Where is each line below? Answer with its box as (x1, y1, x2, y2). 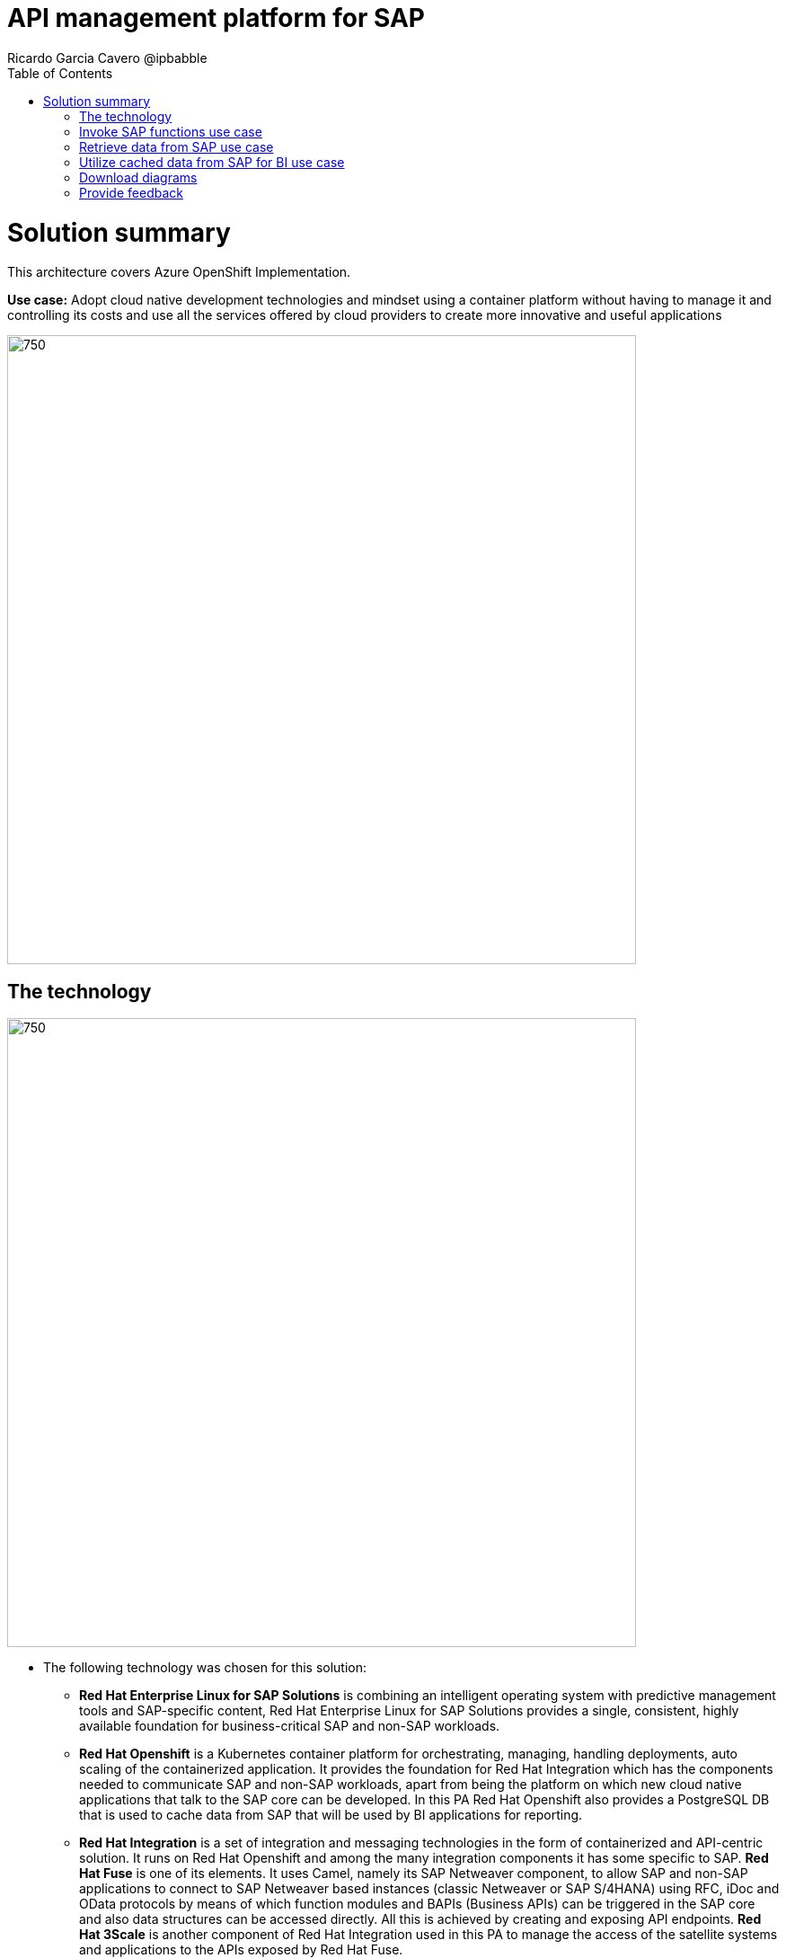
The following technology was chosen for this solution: (43, 1660, 367, 1676)
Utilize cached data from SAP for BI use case (79, 154, 345, 170)
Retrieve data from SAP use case (79, 138, 274, 155)
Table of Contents (7, 65, 113, 81)
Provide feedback (79, 184, 183, 200)
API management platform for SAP (7, 3, 426, 33)
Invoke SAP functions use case (79, 123, 262, 139)
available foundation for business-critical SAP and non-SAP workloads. (79, 1718, 500, 1734)
